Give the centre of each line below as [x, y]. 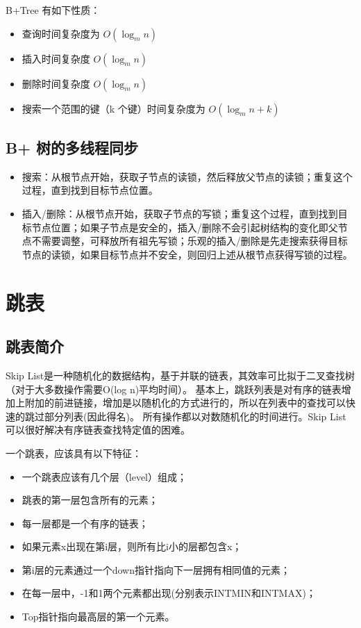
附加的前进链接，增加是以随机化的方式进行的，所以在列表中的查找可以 [185, 403]
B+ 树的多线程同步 [72, 147]
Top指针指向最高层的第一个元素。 [98, 617]
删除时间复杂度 [56, 83]
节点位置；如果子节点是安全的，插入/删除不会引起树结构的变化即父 [185, 227]
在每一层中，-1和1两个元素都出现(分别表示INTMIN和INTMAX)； [169, 593]
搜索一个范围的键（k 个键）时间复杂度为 [114, 108]
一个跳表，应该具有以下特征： [74, 453]
